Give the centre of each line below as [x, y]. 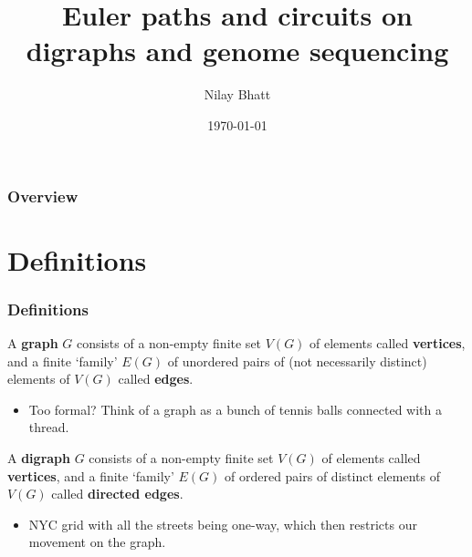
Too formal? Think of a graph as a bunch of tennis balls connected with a [236, 409]
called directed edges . [117, 494]
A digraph [39, 457]
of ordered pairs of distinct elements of [332, 475]
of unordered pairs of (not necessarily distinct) [297, 361]
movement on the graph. [97, 542]
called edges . [156, 379]
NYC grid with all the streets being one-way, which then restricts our [223, 524]
